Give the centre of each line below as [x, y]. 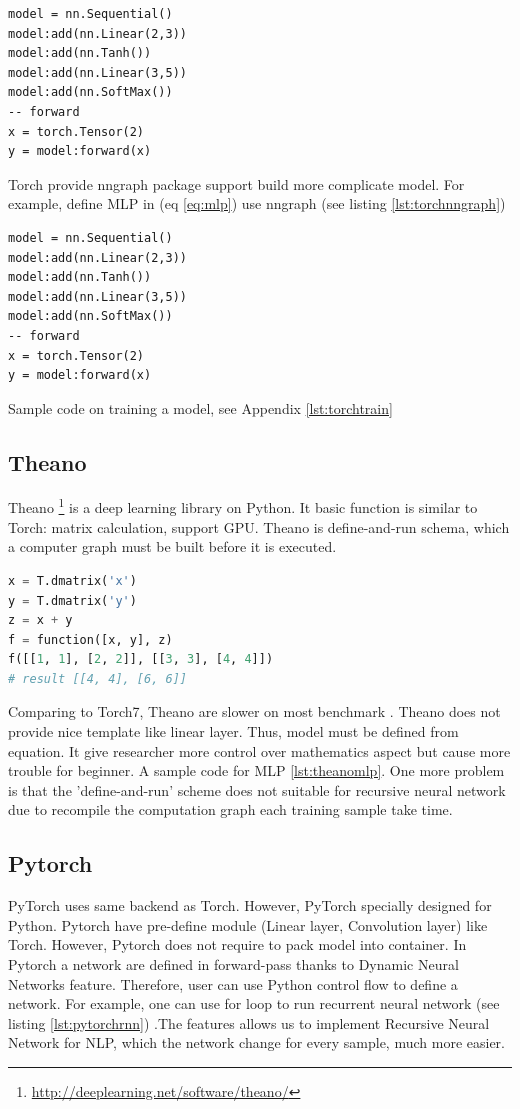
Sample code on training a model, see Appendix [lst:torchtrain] [200, 407]
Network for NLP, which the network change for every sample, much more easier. [256, 1042]
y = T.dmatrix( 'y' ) [72, 600]
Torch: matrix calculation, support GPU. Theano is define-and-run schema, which [259, 526]
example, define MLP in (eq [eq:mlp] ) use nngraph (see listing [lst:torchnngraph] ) [257, 203]
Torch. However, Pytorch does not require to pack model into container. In [237, 944]
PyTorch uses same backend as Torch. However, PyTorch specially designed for [250, 905]
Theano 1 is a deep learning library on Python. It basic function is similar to [243, 506]
